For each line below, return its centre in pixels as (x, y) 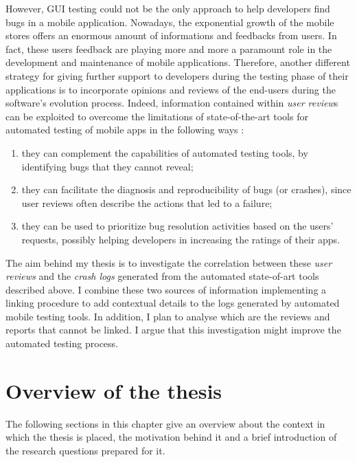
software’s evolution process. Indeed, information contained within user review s (172, 103)
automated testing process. (62, 343)
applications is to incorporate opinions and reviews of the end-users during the (171, 89)
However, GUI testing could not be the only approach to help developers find (168, 8)
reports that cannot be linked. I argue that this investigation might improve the (173, 330)
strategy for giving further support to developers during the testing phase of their (177, 75)
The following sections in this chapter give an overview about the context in (165, 423)
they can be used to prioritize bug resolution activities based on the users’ (177, 226)
